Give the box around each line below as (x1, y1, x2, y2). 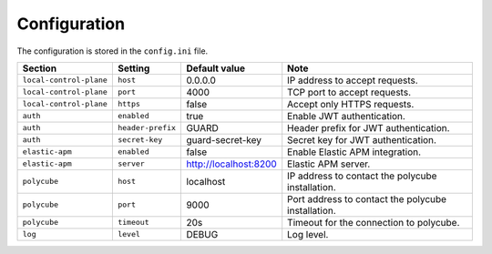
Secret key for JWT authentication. (287, 133, 437, 146)
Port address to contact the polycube (287, 192, 446, 205)
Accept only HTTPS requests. (287, 97, 415, 110)
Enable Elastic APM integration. (287, 146, 422, 158)
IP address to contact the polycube (287, 169, 437, 182)
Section (22, 62, 57, 75)
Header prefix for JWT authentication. (287, 121, 450, 134)
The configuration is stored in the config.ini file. (16, 46, 209, 56)
